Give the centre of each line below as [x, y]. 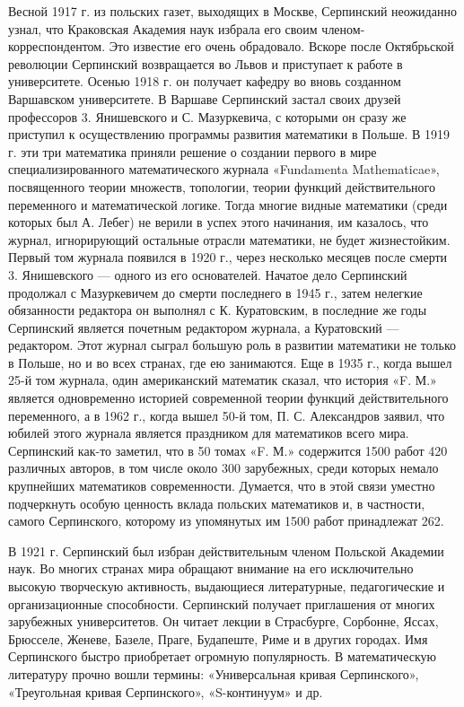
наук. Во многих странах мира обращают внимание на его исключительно [211, 568]
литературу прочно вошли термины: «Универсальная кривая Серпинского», [214, 673]
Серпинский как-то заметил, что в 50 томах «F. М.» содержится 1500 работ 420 [228, 450]
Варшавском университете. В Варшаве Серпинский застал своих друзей [205, 98]
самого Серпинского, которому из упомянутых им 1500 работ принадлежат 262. [226, 521]
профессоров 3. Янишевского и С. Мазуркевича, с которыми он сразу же [207, 116]
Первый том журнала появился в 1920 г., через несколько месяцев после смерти [228, 257]
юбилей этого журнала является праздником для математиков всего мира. [209, 433]
